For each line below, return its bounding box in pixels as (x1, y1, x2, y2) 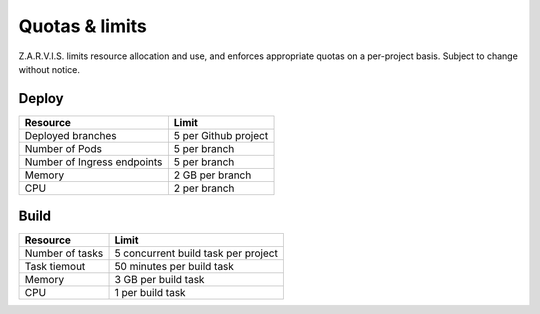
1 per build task (114, 286, 186, 300)
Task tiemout (24, 260, 86, 274)
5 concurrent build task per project (114, 246, 279, 260)
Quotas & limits (18, 15, 147, 37)
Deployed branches (24, 128, 117, 142)
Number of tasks (24, 246, 104, 260)
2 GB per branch (173, 168, 252, 182)
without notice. (18, 63, 80, 75)
